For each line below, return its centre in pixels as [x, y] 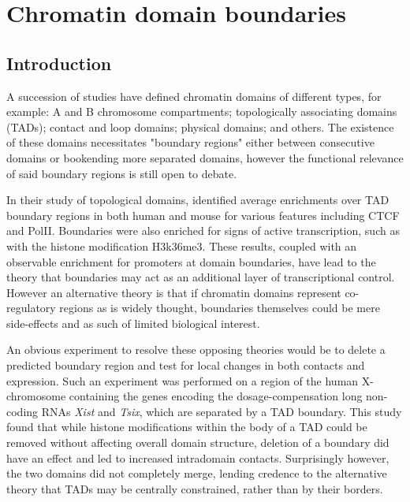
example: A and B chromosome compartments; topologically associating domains [202, 112]
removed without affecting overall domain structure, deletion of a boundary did [198, 443]
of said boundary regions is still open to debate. [122, 173]
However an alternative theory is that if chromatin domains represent [174, 292]
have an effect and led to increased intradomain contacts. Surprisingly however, [198, 457]
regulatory [31, 308]
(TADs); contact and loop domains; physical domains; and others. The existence [200, 126]
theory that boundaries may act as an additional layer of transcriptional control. [201, 277]
